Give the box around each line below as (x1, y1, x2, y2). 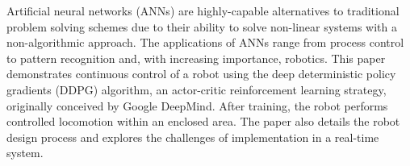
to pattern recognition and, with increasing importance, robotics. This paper (6, 49, 386, 66)
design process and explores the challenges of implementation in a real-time (6, 128, 379, 145)
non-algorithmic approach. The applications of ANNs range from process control (6, 34, 404, 51)
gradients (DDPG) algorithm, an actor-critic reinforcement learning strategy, (6, 81, 387, 98)
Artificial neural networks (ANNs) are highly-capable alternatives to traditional (6, 2, 400, 19)
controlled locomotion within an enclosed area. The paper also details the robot (6, 113, 400, 130)
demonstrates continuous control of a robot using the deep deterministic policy (6, 65, 396, 82)
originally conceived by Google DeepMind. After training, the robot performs (6, 97, 388, 114)
